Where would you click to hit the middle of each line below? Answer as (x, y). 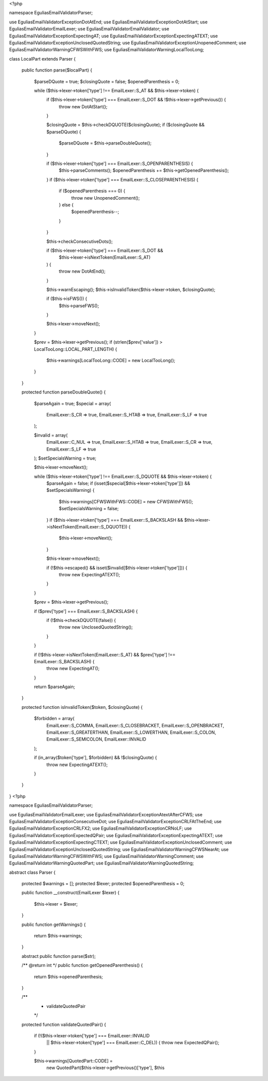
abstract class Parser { (32, 872)
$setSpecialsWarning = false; (89, 509)
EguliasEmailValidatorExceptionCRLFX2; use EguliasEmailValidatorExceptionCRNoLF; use (100, 828)
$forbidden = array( (54, 718)
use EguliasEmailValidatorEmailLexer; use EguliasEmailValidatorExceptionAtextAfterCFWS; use (106, 814)
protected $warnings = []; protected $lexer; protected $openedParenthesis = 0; (103, 884)
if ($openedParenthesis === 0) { (92, 191)
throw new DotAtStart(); (83, 106)
